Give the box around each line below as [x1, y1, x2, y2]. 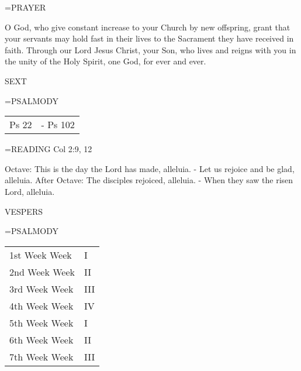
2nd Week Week [9, 264, 75, 279]
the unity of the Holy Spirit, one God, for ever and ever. [5, 55, 206, 67]
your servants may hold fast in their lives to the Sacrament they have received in [5, 32, 294, 44]
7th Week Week [9, 349, 74, 363]
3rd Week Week [9, 281, 74, 296]
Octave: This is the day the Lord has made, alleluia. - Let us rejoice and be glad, [5, 162, 295, 174]
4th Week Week [9, 298, 74, 312]
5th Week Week [9, 315, 74, 329]
